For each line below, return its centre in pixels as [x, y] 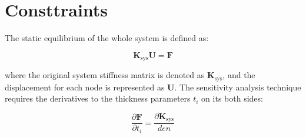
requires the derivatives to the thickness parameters [98, 98]
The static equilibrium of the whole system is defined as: [107, 38]
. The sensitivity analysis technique [238, 87]
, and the [239, 75]
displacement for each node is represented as [85, 87]
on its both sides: [232, 98]
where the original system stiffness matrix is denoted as [105, 75]
